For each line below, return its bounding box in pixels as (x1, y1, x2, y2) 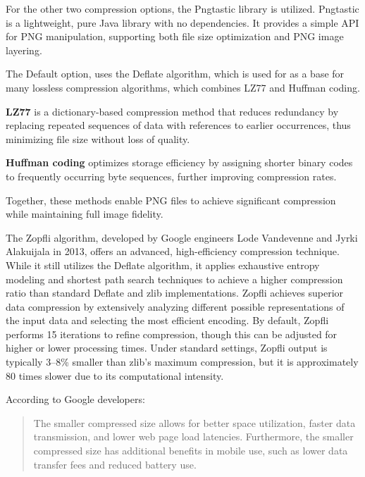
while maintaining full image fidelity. (6, 206, 163, 221)
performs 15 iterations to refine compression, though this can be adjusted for (6, 326, 338, 341)
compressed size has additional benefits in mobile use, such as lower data (33, 443, 348, 458)
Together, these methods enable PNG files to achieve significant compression (6, 192, 336, 207)
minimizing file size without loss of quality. (6, 131, 190, 146)
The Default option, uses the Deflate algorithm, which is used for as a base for (6, 66, 345, 81)
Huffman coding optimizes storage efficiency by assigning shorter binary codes (6, 155, 353, 170)
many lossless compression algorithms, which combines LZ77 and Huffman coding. (6, 80, 360, 94)
